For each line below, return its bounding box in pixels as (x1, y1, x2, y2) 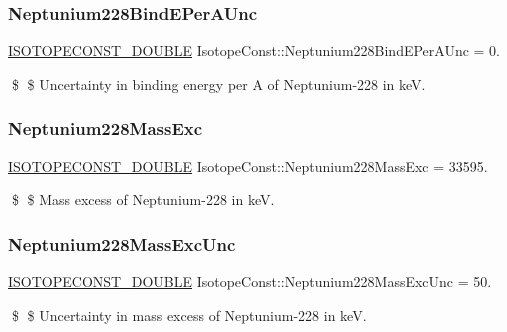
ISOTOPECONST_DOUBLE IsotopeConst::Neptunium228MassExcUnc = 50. (8, 271, 492, 292)
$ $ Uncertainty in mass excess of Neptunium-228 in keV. (11, 304, 367, 325)
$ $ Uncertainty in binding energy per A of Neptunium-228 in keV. (11, 73, 426, 94)
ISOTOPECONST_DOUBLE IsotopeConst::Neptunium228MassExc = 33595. (8, 155, 488, 176)
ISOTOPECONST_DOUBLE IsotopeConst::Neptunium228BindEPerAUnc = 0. (8, 40, 501, 61)
